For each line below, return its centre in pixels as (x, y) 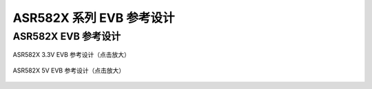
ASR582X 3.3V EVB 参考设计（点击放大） (72, 55)
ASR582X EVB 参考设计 (67, 36)
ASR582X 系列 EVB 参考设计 (94, 18)
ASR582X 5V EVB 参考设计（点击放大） (69, 70)
